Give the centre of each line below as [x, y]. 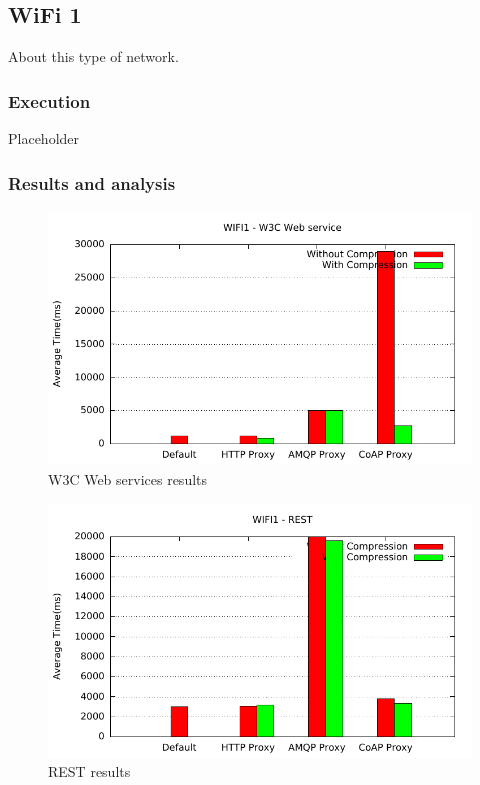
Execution [49, 100]
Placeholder [44, 138]
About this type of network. [93, 56]
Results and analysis [92, 182]
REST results [89, 771]
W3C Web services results [128, 478]
